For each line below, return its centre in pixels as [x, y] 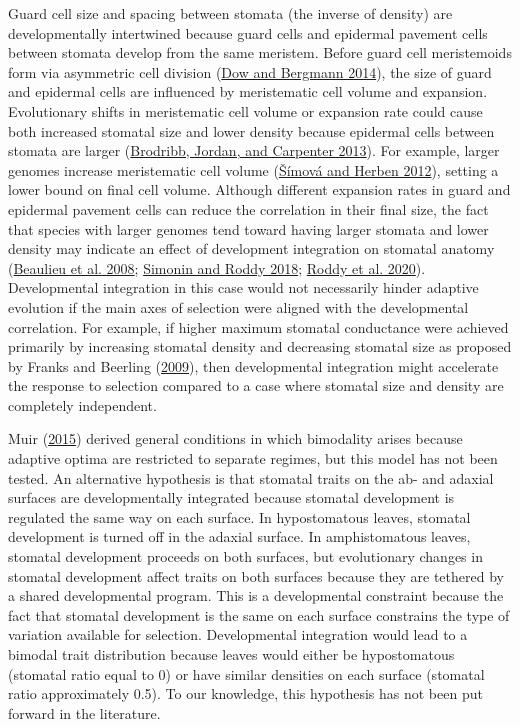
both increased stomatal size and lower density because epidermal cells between [251, 130]
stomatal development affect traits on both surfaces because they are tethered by [256, 575]
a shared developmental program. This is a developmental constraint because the [256, 595]
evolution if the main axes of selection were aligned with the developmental [238, 306]
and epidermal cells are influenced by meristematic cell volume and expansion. [248, 91]
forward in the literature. [84, 712]
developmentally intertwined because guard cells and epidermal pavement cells [248, 32]
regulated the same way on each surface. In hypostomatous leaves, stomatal [239, 516]
